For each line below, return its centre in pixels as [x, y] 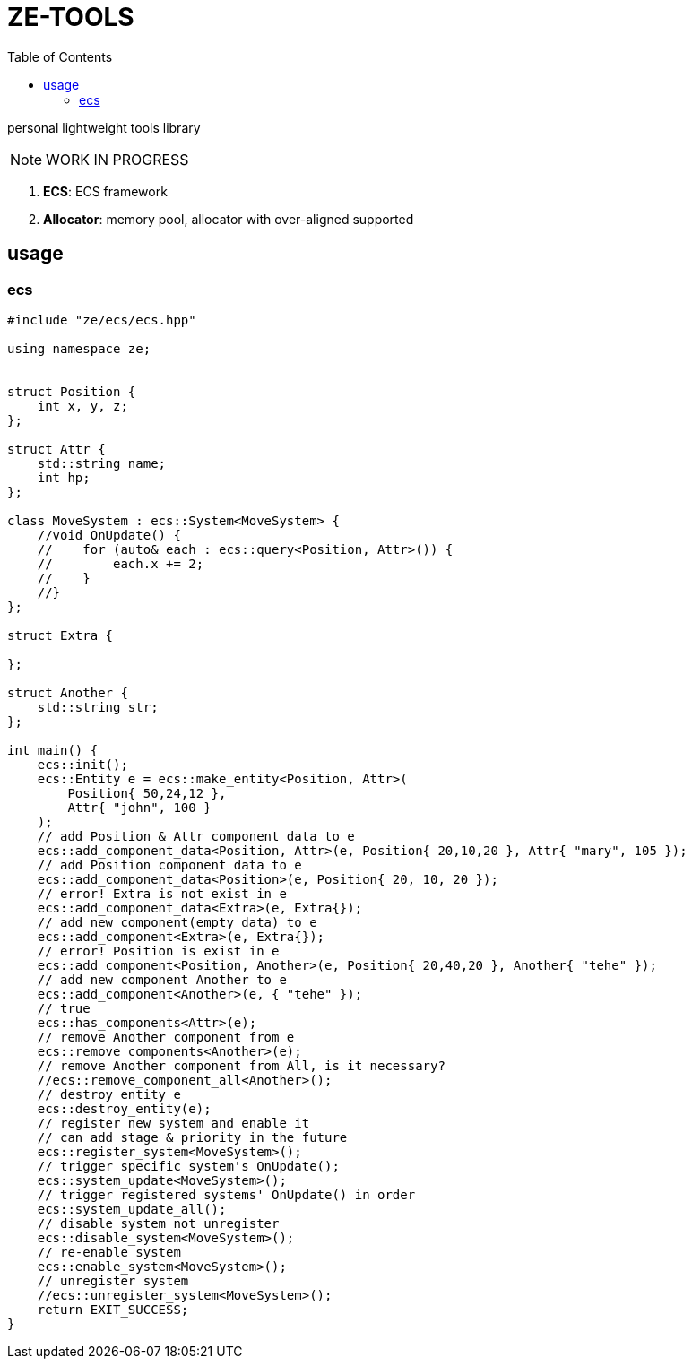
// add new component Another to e [162, 979]
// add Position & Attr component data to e [196, 836]
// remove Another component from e [166, 1037]
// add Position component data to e [169, 865]
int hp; [64, 477]
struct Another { [68, 692]
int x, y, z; [82, 406]
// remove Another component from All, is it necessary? [241, 1065]
